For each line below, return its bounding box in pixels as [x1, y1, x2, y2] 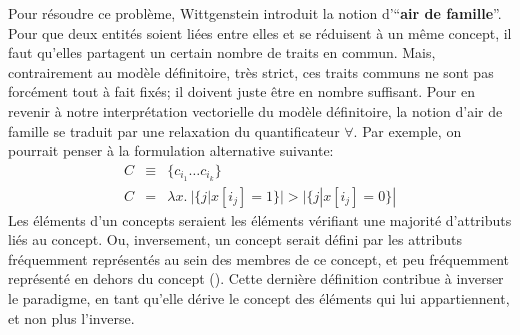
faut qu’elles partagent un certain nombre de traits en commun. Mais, [8, 42, 436, 63]
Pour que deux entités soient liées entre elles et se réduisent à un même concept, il [8, 22, 512, 43]
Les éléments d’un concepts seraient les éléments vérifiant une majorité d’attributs [8, 209, 512, 230]
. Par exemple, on [353, 120, 462, 141]
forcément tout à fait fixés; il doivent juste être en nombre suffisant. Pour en [8, 81, 475, 102]
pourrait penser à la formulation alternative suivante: [8, 140, 334, 161]
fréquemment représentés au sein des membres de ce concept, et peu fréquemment [8, 248, 509, 269]
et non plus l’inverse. [8, 307, 135, 328]
